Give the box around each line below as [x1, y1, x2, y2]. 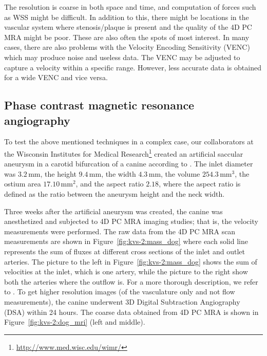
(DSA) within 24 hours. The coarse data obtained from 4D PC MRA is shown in [4, 306, 259, 317]
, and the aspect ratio [75, 178, 144, 189]
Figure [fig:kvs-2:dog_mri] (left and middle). [4, 316, 145, 327]
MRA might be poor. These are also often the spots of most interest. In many [4, 31, 250, 42]
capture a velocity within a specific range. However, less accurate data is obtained [4, 62, 261, 72]
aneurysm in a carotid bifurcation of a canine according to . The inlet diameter [4, 158, 253, 169]
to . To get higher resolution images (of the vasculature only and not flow [4, 286, 235, 297]
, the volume [161, 168, 200, 179]
